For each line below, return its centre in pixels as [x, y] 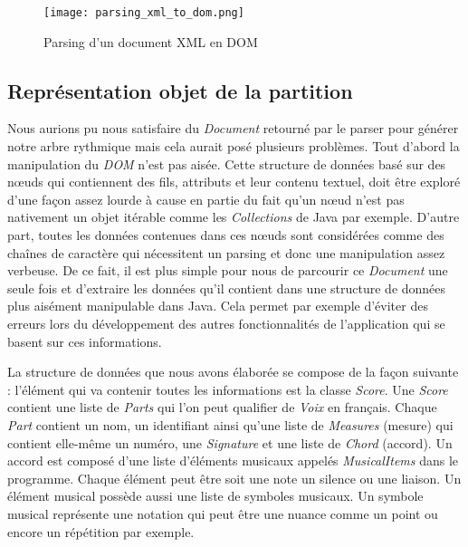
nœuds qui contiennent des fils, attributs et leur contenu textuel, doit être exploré [234, 182]
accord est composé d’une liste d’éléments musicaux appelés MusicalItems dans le [233, 461]
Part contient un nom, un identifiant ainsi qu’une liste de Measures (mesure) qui [230, 424]
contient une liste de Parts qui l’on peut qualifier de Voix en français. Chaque [222, 407]
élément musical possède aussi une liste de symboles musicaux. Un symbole [215, 496]
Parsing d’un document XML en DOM [151, 41]
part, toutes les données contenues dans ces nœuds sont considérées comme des [226, 235]
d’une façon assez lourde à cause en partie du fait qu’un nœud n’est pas [206, 199]
